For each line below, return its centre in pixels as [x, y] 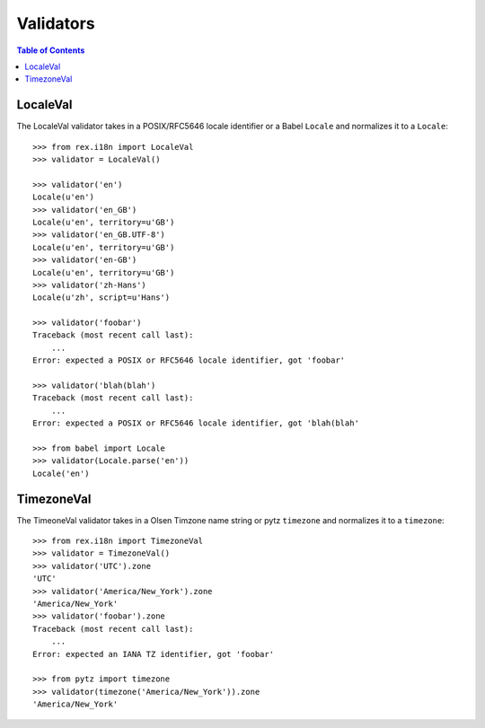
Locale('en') [61, 473]
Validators [56, 23]
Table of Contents [51, 50]
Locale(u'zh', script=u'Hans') [101, 298]
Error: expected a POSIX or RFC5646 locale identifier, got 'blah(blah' [196, 423]
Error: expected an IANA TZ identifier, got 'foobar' [153, 654]
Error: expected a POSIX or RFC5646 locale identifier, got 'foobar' [189, 360]
